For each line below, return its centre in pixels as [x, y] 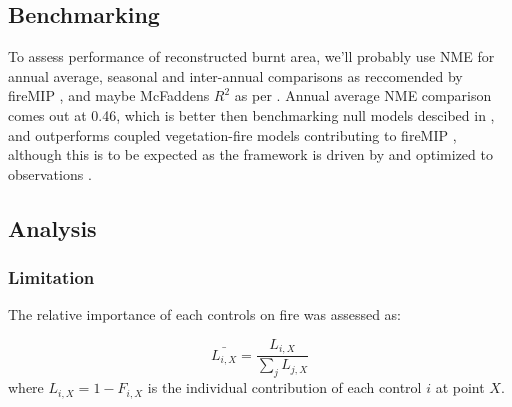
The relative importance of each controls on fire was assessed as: [205, 314]
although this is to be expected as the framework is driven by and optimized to [250, 154]
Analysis [52, 227]
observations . [50, 173]
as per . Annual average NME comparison [363, 95]
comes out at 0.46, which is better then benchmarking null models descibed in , [251, 114]
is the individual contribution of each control [284, 387]
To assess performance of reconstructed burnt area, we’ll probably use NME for [251, 56]
